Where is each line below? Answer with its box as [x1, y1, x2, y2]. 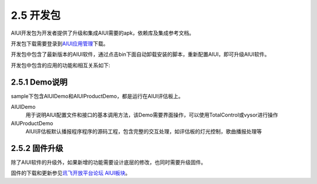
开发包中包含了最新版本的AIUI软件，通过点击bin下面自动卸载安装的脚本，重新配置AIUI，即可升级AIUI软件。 [11, 51, 270, 58]
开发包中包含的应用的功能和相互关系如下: [11, 62, 111, 69]
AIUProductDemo [11, 119, 53, 126]
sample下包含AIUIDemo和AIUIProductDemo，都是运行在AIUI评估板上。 [11, 92, 184, 99]
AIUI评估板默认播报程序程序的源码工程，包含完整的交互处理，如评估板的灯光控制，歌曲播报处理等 [25, 128, 262, 135]
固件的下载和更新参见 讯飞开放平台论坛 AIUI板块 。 [11, 169, 131, 176]
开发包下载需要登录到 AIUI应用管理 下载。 [11, 40, 109, 47]
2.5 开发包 [11, 9, 61, 22]
